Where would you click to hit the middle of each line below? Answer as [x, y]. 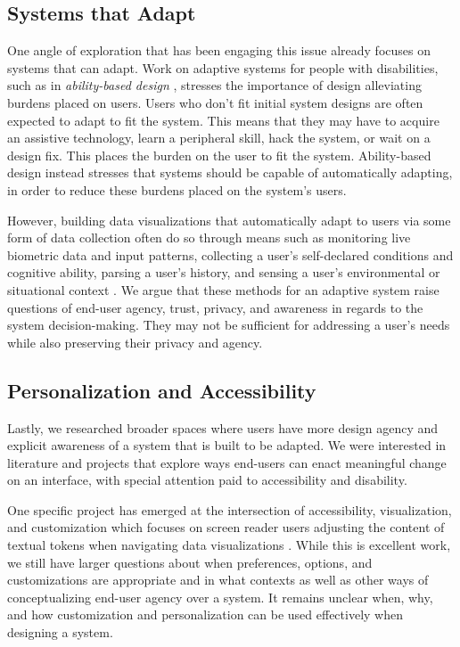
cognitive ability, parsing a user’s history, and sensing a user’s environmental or [224, 272]
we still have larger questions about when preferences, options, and [190, 562]
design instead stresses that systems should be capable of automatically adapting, [230, 172]
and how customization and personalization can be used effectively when [205, 614]
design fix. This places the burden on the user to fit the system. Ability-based [219, 155]
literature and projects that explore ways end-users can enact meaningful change [227, 462]
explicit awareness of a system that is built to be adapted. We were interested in [227, 445]
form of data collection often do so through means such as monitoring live [209, 238]
